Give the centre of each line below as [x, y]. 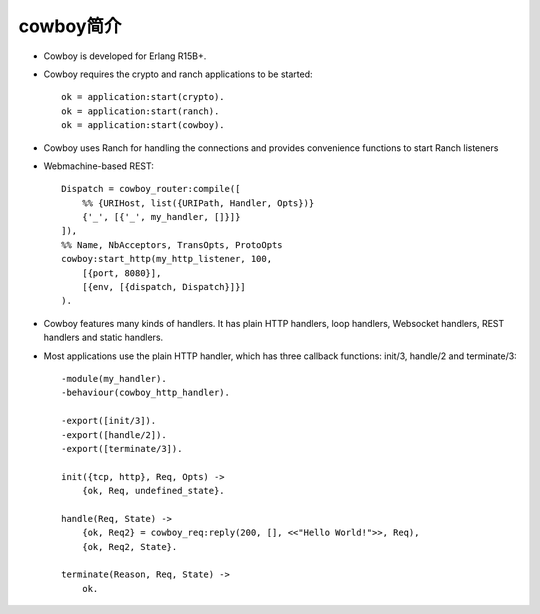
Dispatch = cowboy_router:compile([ [151, 189]
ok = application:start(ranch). [140, 111]
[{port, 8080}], [121, 273]
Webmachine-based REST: [98, 166]
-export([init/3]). [109, 421]
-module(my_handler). [114, 378]
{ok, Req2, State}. [129, 546]
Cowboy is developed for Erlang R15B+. [125, 56]
